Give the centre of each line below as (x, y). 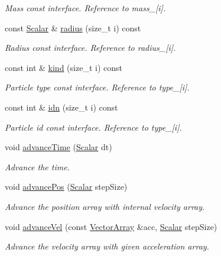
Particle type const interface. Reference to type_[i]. (97, 87)
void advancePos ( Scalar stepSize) (66, 187)
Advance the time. (37, 166)
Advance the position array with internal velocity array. (105, 206)
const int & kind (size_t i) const (64, 67)
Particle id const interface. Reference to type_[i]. (93, 127)
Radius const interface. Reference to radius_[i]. (90, 48)
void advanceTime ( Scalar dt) (58, 147)
